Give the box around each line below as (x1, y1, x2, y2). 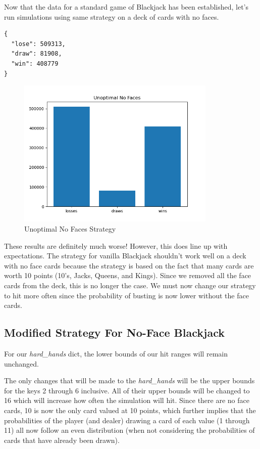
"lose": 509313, (11, 40, 66, 48)
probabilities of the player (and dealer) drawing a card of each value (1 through (4, 415, 250, 425)
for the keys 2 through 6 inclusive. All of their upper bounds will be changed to (4, 385, 250, 395)
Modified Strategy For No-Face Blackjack (4, 325, 225, 340)
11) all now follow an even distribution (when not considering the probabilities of (4, 425, 255, 435)
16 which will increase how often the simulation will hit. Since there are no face (4, 395, 249, 406)
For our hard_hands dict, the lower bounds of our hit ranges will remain (4, 348, 228, 358)
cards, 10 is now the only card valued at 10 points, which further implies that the (4, 405, 256, 415)
